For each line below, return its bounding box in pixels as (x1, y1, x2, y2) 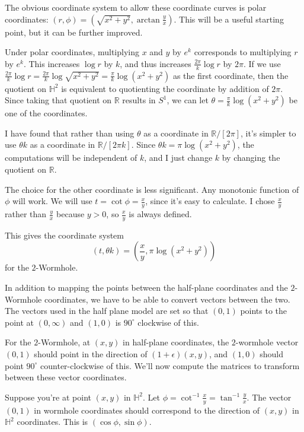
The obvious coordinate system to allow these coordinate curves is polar (5, 1, 267, 13)
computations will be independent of (5, 151, 137, 164)
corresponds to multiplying (194, 46, 292, 58)
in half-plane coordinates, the (123, 336, 229, 348)
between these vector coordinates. (5, 371, 127, 383)
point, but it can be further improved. (5, 26, 143, 38)
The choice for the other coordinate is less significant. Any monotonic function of (5, 183, 299, 195)
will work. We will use (12, 195, 92, 207)
